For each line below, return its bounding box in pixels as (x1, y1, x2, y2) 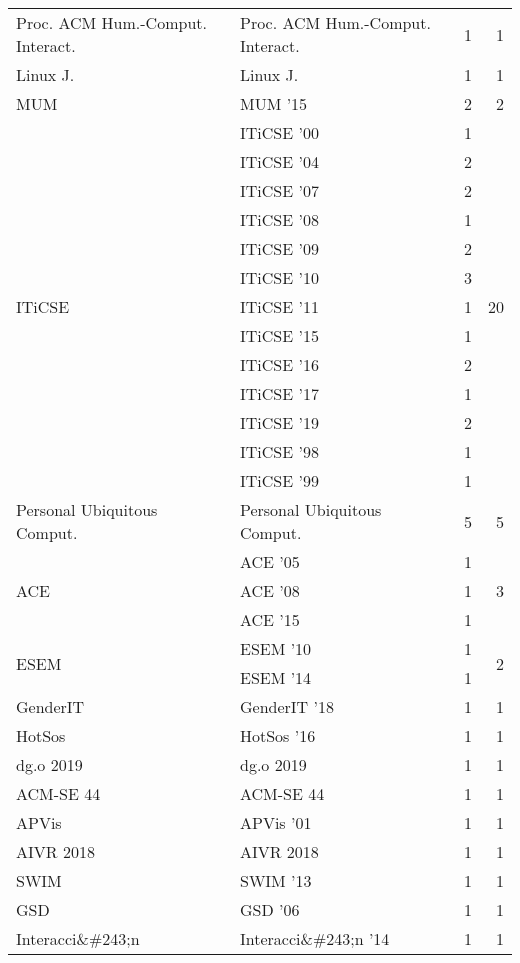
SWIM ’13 (239, 869, 312, 892)
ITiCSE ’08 (239, 208, 319, 231)
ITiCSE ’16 (239, 353, 319, 376)
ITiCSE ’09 (239, 237, 319, 260)
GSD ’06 (239, 898, 300, 921)
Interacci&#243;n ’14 (239, 927, 390, 950)
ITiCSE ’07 (239, 179, 319, 202)
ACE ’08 (239, 579, 300, 602)
